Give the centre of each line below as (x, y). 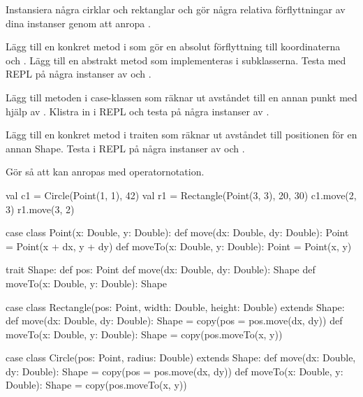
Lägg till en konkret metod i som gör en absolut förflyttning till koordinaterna (173, 46)
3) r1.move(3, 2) (40, 209)
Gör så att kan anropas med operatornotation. (105, 172)
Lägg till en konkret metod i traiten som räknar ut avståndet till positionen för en (181, 135)
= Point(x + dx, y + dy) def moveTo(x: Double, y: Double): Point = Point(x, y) (179, 246)
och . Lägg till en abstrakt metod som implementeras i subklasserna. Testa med (176, 60)
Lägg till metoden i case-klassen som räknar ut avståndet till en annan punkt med (181, 97)
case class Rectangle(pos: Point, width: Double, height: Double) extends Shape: (175, 306)
